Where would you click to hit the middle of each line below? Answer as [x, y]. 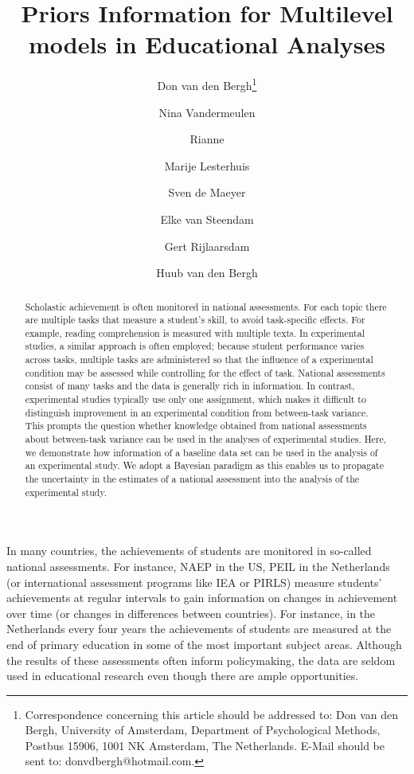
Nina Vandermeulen [207, 112]
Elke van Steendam [207, 219]
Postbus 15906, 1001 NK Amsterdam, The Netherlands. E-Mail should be [205, 745]
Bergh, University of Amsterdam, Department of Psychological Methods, [203, 730]
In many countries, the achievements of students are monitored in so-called [189, 551]
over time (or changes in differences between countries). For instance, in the [191, 613]
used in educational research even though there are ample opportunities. [183, 676]
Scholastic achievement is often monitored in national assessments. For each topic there [206, 306]
